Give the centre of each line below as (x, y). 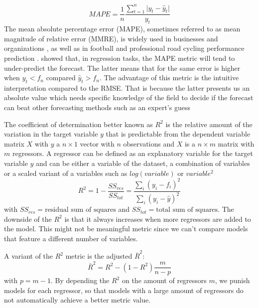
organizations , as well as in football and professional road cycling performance (124, 48)
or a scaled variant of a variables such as (66, 173)
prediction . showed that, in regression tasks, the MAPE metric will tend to (120, 58)
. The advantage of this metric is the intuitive (169, 77)
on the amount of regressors (164, 280)
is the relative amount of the (209, 124)
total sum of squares (187, 210)
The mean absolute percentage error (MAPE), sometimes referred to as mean (122, 29)
